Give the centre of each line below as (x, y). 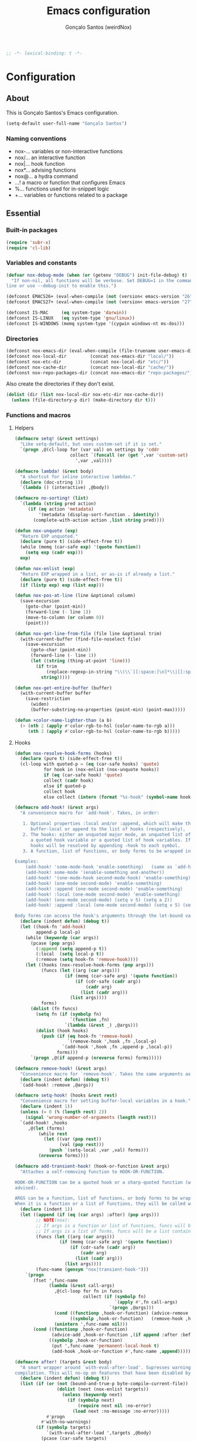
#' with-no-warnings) (66, 1422)
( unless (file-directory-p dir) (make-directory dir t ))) (84, 400)
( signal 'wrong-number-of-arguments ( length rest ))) (91, 1117)
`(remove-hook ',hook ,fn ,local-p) (112, 1041)
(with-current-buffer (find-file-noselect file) (81, 639)
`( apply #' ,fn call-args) (146, 1302)
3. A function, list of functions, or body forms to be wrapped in (107, 851)
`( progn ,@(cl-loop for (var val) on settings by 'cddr (90, 450)
